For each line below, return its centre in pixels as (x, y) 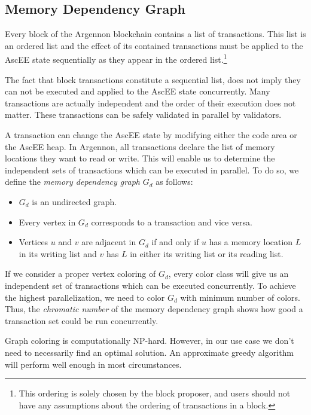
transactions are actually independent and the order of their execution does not (150, 103)
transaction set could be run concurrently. (82, 320)
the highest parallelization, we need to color (85, 297)
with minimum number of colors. (240, 297)
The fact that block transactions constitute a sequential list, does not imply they (153, 79)
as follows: (174, 181)
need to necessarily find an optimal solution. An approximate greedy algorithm (150, 352)
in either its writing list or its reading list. (207, 253)
